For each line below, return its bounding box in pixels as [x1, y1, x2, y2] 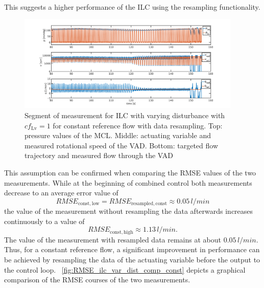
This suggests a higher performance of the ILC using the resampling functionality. [4, 1, 260, 12]
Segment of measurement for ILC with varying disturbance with [25, 110, 225, 121]
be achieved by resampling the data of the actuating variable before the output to [4, 254, 260, 265]
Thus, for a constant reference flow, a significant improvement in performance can [4, 244, 260, 255]
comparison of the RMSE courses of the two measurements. [4, 274, 190, 285]
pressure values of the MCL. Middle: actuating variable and [25, 130, 211, 141]
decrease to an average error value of [4, 187, 118, 198]
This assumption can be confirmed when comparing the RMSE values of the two [4, 167, 256, 178]
